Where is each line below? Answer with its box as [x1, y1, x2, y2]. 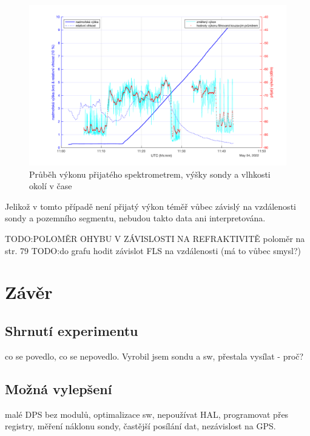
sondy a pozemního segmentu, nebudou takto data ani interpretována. [5, 212, 266, 224]
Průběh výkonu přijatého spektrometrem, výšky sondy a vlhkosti [29, 167, 271, 180]
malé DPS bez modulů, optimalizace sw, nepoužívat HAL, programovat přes [5, 407, 289, 420]
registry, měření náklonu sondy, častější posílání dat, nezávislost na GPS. [5, 420, 276, 432]
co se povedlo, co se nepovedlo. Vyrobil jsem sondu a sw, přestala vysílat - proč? [5, 349, 304, 362]
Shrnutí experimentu [5, 321, 138, 340]
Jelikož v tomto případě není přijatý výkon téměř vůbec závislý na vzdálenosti [5, 200, 296, 212]
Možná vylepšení [5, 379, 112, 398]
